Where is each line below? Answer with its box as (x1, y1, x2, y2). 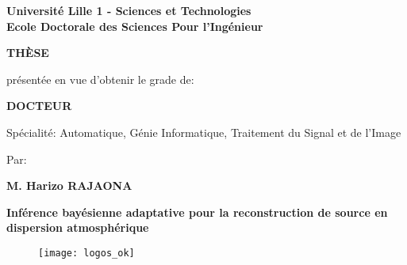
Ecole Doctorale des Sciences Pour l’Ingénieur (6, 17, 263, 34)
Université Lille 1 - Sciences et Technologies (6, 2, 251, 18)
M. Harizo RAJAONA (6, 177, 132, 194)
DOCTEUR (6, 97, 72, 114)
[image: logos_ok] (38, 247, 135, 259)
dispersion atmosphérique (6, 219, 149, 236)
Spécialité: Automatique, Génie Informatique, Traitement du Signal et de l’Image (6, 123, 401, 140)
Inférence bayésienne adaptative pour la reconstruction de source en (6, 203, 388, 220)
